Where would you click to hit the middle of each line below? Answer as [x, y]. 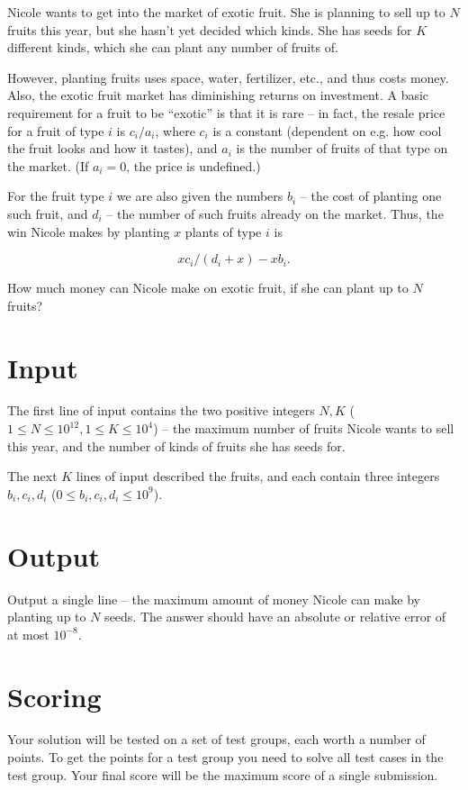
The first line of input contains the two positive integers [161, 410]
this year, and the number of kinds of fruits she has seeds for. [176, 445]
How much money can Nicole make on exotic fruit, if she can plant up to [208, 288]
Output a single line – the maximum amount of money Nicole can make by [214, 599]
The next [32, 476]
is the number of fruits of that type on [342, 148]
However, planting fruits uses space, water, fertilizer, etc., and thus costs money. [228, 77]
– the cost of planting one [371, 196]
